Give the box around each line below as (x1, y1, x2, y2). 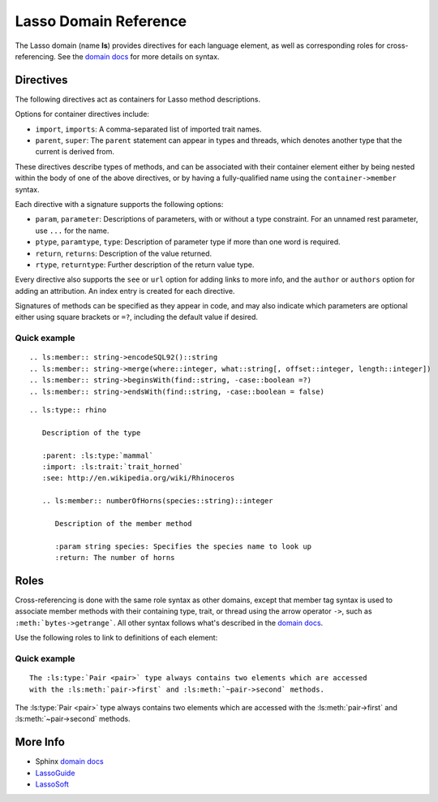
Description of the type (41, 428, 141, 438)
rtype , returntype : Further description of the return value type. (35, 260, 255, 269)
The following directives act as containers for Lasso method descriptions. (15, 94, 261, 104)
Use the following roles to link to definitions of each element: (15, 633, 218, 643)
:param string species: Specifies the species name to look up (54, 541, 312, 551)
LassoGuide (35, 768, 75, 778)
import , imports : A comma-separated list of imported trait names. (35, 124, 262, 134)
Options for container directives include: (15, 110, 150, 119)
